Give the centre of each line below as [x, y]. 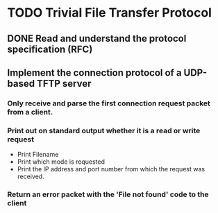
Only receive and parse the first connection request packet [109, 103]
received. [31, 177]
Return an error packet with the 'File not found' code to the [108, 194]
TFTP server [64, 84]
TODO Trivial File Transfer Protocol [109, 13]
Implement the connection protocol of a [94, 73]
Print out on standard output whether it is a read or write [104, 130]
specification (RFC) [50, 49]
